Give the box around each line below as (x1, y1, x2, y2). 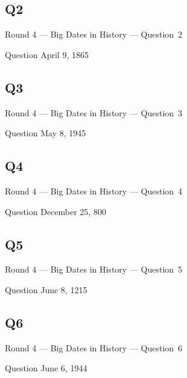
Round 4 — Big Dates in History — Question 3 (5, 106, 183, 119)
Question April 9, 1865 (5, 48, 89, 61)
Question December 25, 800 (5, 205, 106, 217)
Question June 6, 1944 (5, 362, 87, 374)
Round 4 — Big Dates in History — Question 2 (5, 28, 183, 41)
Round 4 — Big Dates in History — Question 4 (5, 184, 183, 197)
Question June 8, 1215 (5, 283, 87, 296)
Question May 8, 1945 (5, 127, 86, 139)
